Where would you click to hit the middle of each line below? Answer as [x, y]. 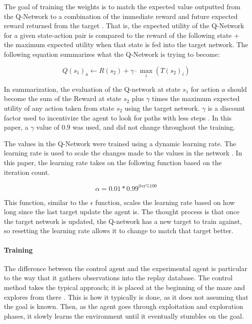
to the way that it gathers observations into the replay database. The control [118, 278]
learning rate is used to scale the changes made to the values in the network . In [123, 153]
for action [205, 89]
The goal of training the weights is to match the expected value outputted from [122, 6]
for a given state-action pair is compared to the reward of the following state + [122, 35]
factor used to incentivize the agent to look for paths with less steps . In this [118, 117]
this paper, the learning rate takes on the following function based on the [113, 162]
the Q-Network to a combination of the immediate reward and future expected [121, 16]
